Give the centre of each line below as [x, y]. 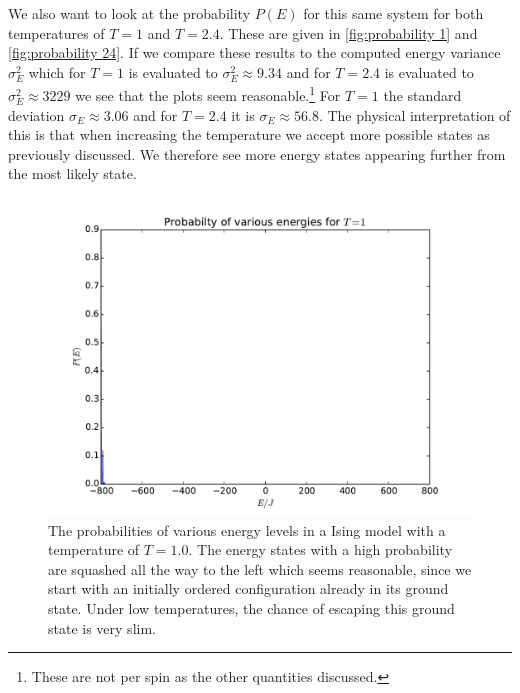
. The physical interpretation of [414, 114]
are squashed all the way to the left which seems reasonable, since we [260, 568]
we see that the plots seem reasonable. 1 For [208, 94]
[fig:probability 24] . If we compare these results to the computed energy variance [254, 52]
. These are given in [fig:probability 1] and [348, 32]
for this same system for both [393, 13]
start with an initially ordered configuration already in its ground [248, 588]
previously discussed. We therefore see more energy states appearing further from [257, 153]
